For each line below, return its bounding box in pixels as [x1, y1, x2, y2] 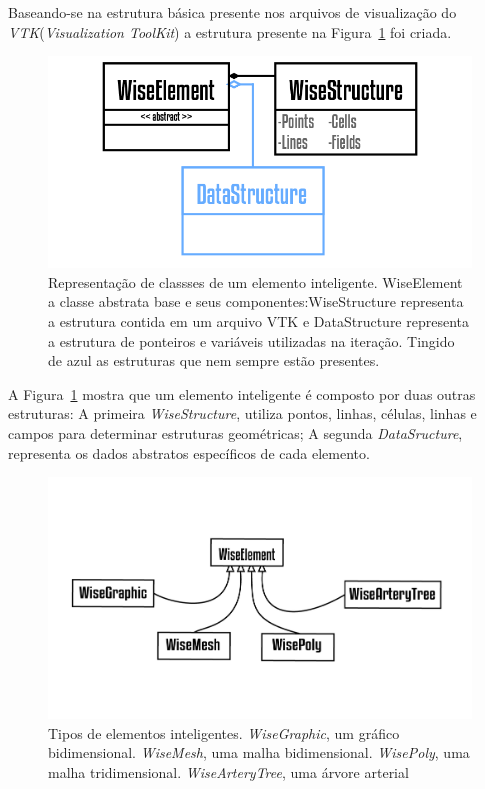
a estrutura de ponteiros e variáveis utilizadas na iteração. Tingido [48, 330, 455, 351]
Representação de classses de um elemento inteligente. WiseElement [48, 271, 463, 292]
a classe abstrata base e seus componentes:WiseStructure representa [48, 291, 464, 312]
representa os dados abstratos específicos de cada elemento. [8, 442, 370, 463]
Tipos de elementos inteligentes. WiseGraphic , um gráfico [48, 722, 400, 743]
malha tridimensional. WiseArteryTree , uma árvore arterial [48, 761, 409, 782]
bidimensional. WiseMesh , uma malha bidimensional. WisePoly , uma [48, 742, 470, 763]
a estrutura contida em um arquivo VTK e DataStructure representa [48, 310, 470, 331]
